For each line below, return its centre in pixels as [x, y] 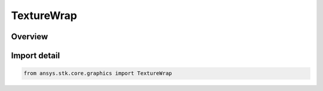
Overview [30, 37]
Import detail [35, 56]
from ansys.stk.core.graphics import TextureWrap [98, 73]
